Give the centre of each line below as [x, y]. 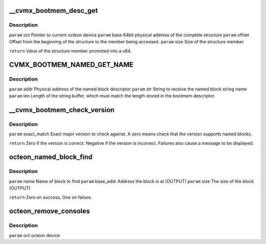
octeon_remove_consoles [50, 211]
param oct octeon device [34, 235]
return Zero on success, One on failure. [50, 197]
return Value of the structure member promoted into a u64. [70, 51]
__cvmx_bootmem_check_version [62, 110]
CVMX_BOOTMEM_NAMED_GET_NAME [71, 65]
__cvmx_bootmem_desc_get [53, 11]
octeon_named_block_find [51, 157]
